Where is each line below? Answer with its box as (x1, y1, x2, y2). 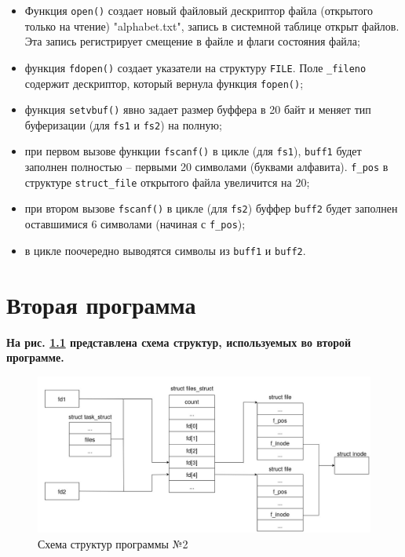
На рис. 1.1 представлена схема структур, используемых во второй (6, 333, 352, 350)
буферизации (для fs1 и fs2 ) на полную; (24, 116, 222, 133)
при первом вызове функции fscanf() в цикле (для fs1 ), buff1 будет (24, 143, 362, 159)
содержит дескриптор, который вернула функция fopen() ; (24, 75, 304, 91)
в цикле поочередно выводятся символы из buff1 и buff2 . (24, 242, 306, 258)
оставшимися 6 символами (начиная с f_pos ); (24, 216, 246, 232)
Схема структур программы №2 (38, 535, 188, 552)
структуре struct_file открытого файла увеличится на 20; (24, 173, 310, 190)
